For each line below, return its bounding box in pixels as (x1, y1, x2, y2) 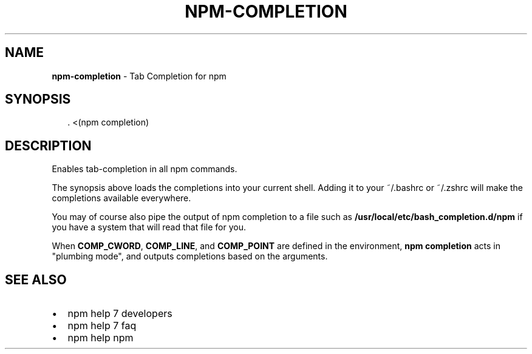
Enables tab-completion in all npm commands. (52, 164, 237, 175)
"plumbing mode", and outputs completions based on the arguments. (52, 251, 328, 262)
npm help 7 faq (67, 319, 137, 332)
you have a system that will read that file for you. (52, 222, 246, 233)
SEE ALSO (5, 272, 67, 287)
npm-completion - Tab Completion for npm (52, 70, 227, 81)
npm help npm (67, 332, 134, 344)
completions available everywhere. (52, 193, 191, 204)
